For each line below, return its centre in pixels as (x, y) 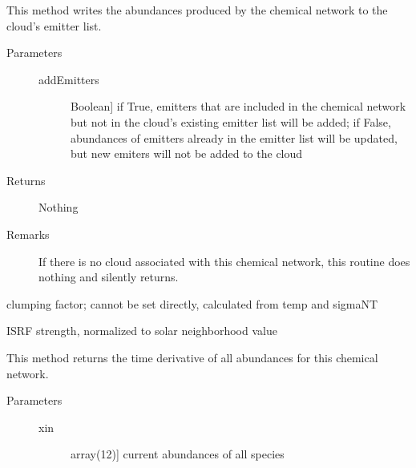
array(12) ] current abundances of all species (178, 454)
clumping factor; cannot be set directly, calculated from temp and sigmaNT (192, 303)
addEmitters (69, 79)
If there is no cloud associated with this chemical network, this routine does (224, 261)
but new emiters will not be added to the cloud (187, 153)
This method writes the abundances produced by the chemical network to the (197, 10)
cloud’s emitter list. (54, 25)
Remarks (28, 234)
